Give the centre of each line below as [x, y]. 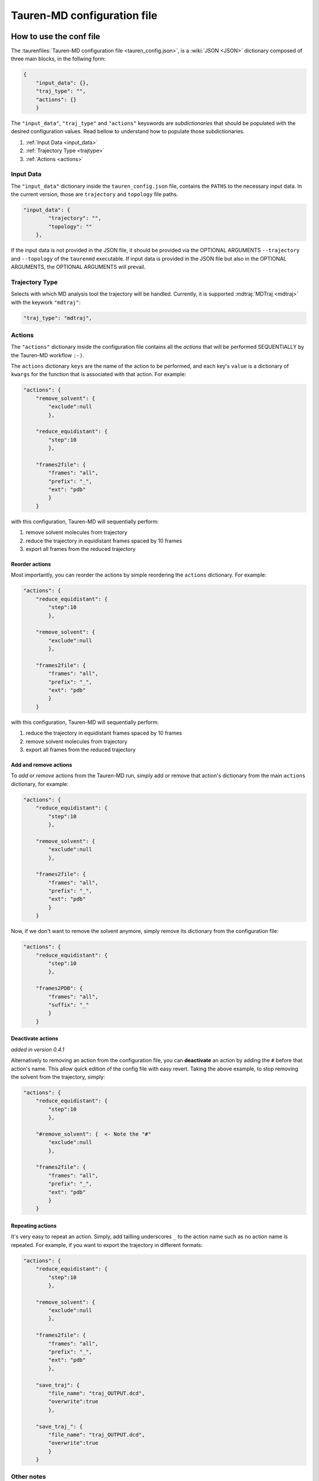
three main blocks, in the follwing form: [58, 59]
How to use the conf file [56, 36]
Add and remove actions [42, 765]
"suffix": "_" [69, 1005]
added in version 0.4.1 [38, 1049]
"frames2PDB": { [59, 988]
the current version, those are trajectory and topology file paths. [95, 194]
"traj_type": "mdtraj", [58, 318]
